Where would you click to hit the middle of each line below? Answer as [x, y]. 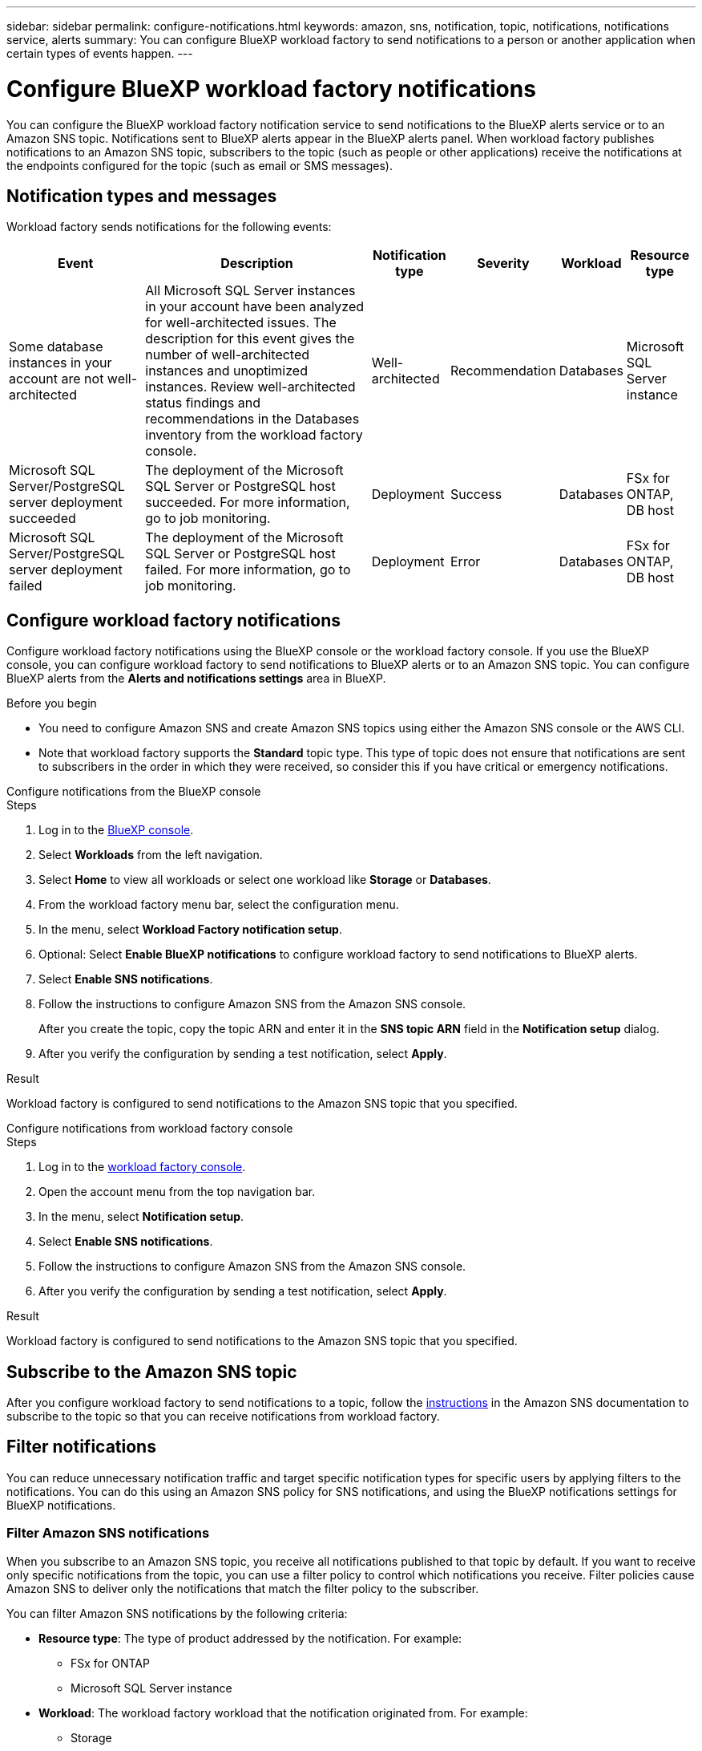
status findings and [203, 403]
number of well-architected [228, 355]
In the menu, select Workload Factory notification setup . [190, 930]
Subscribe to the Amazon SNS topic [152, 1372]
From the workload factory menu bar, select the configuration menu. [219, 905]
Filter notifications [81, 1447]
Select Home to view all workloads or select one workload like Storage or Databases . [265, 880]
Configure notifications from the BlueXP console [134, 792]
